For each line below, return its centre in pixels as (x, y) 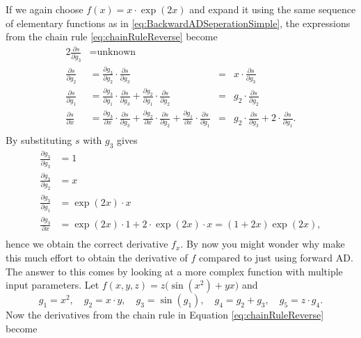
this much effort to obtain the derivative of (97, 258)
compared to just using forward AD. (276, 258)
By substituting (39, 140)
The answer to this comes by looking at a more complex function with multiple (174, 271)
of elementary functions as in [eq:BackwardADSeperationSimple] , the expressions (178, 23)
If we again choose (45, 9)
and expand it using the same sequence (273, 9)
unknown (117, 53)
